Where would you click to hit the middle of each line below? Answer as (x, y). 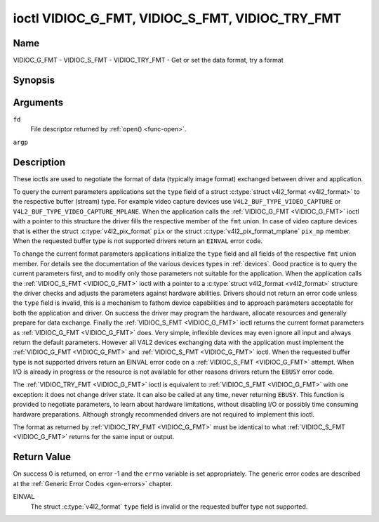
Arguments (38, 102)
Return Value (42, 457)
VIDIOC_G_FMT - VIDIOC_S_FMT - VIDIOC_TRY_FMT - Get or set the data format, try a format (148, 60)
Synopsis (34, 80)
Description (39, 162)
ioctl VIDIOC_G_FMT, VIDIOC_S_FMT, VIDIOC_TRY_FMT (177, 18)
